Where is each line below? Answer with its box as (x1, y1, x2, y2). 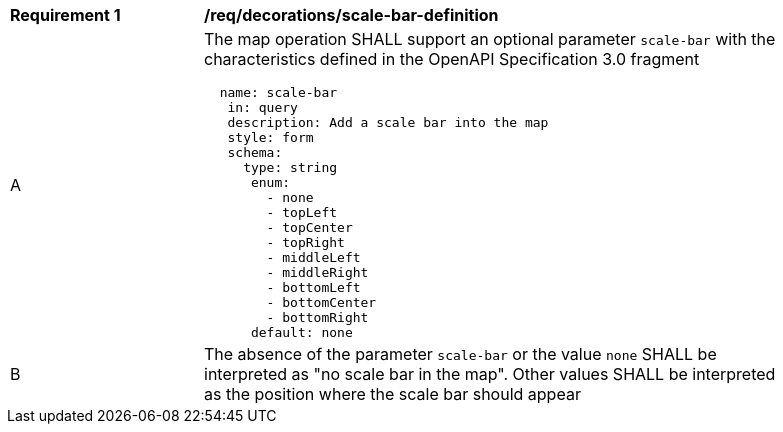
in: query (227, 100, 298, 115)
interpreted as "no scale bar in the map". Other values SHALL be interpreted (204, 364, 776, 384)
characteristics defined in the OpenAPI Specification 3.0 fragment (204, 49, 700, 69)
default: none (250, 325, 353, 340)
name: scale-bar (219, 85, 338, 100)
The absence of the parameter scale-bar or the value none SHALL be (204, 344, 717, 364)
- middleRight (266, 265, 369, 280)
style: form (227, 130, 314, 145)
